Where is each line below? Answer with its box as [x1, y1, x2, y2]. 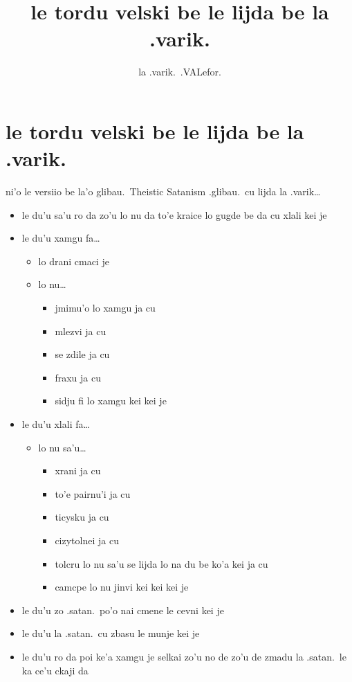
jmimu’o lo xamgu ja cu [55, 300, 156, 314]
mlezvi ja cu [55, 323, 106, 338]
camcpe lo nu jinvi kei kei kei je [55, 580, 189, 594]
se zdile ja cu [55, 347, 110, 361]
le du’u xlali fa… [21, 416, 90, 431]
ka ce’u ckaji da [21, 663, 89, 677]
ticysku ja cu [55, 510, 109, 524]
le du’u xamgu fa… [21, 231, 100, 245]
